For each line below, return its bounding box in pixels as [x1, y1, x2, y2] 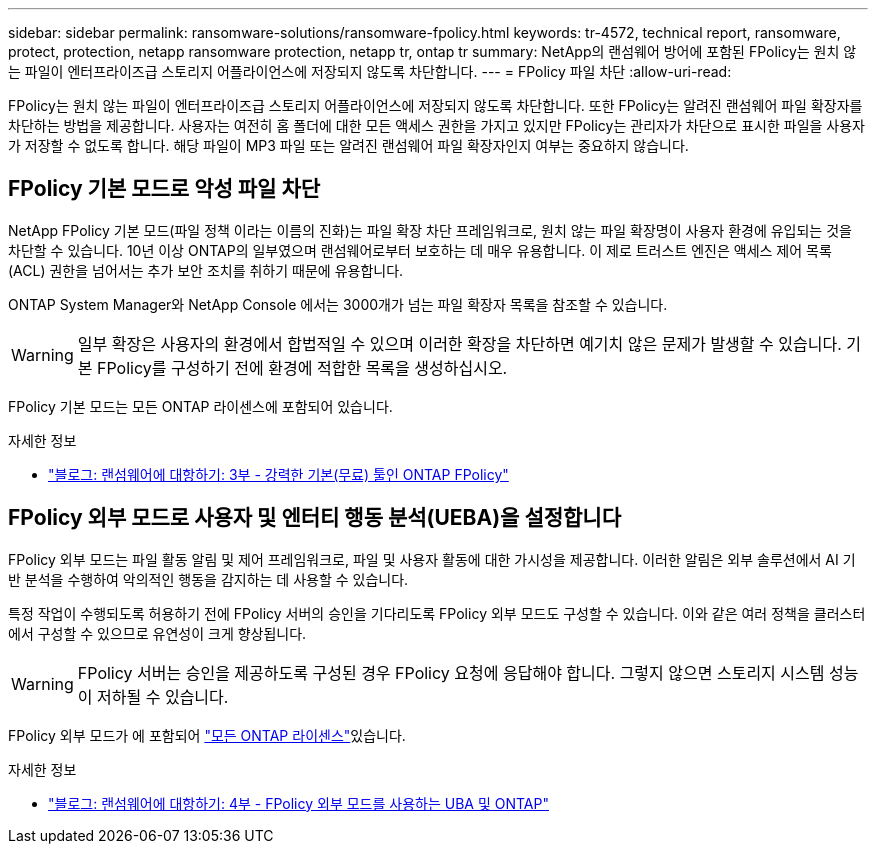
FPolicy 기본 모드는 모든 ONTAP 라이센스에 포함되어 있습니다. [8, 397, 393, 415]
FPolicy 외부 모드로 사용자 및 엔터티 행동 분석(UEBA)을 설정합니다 [8, 505, 621, 531]
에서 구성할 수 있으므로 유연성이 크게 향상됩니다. [8, 624, 307, 642]
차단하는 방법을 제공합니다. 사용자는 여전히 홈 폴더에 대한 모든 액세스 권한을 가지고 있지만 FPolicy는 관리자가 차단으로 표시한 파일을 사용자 [8, 117, 865, 134]
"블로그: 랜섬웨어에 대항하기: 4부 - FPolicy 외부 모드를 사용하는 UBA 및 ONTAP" [48, 794, 549, 812]
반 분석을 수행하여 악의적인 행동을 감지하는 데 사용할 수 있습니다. [8, 570, 409, 588]
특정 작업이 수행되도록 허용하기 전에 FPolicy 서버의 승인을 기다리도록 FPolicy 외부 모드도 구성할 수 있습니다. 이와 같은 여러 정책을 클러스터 [8, 604, 866, 622]
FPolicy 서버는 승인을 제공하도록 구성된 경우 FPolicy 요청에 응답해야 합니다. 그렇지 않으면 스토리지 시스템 [77, 662, 825, 683]
